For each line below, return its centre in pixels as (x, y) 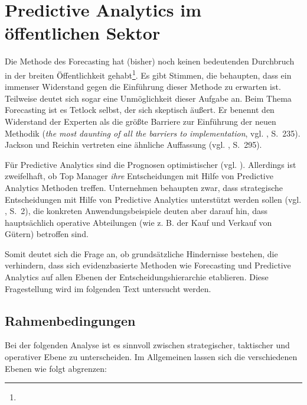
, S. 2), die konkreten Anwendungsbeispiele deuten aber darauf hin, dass (136, 211)
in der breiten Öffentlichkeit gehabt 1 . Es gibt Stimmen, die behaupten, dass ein (148, 74)
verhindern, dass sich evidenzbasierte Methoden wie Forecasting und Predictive (148, 265)
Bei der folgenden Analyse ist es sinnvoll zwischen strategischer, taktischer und (147, 345)
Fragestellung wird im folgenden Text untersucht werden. (108, 288)
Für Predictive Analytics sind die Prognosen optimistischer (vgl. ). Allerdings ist (151, 164)
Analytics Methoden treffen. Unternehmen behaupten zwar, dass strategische (144, 187)
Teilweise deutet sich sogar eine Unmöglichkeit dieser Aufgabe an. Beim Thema (148, 98)
